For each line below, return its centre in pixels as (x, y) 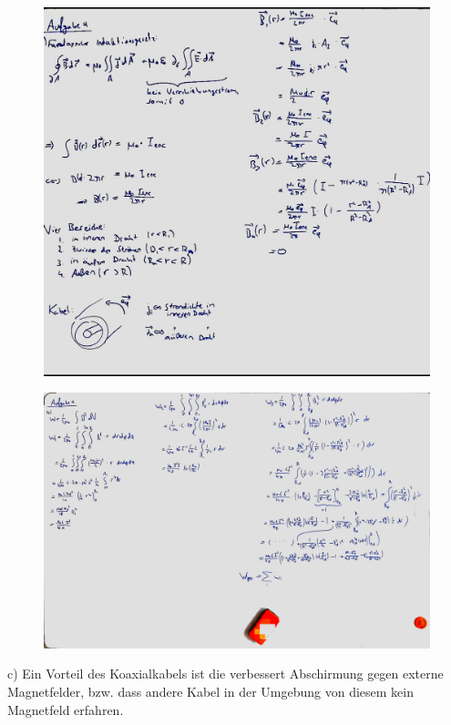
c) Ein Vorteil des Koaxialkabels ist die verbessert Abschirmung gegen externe (225, 674)
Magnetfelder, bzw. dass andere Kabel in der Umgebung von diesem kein (211, 692)
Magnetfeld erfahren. (66, 709)
